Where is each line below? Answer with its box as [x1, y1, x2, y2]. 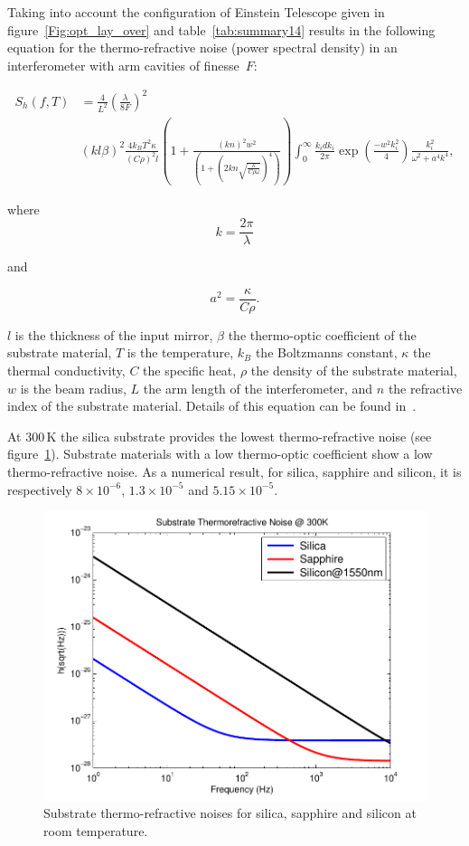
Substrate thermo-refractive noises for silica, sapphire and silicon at [43, 803, 417, 822]
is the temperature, [127, 343, 234, 362]
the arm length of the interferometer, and [143, 378, 373, 397]
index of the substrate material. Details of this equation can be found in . [7, 396, 417, 415]
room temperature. [43, 821, 148, 840]
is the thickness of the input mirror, [14, 325, 213, 344]
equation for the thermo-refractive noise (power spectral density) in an [7, 38, 398, 57]
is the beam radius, [20, 378, 127, 397]
